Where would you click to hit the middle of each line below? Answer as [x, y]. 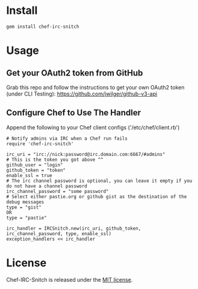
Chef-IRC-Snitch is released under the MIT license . [70, 279]
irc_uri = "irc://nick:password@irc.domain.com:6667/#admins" [86, 154]
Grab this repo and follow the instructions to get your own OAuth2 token [95, 87]
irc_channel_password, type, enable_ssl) [59, 233]
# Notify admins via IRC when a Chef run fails [67, 138]
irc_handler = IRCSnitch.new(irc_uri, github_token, [74, 228]
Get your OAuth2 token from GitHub [75, 73]
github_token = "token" [36, 170]
